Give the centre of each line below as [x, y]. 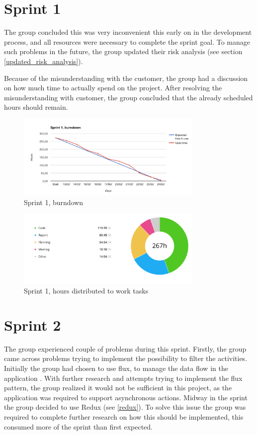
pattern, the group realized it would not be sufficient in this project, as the [118, 388]
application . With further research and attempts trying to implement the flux [123, 378]
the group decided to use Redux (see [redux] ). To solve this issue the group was [125, 407]
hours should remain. [36, 107]
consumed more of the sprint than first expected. [79, 426]
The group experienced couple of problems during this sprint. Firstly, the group [125, 348]
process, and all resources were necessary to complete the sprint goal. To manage [127, 41]
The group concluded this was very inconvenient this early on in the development [128, 32]
